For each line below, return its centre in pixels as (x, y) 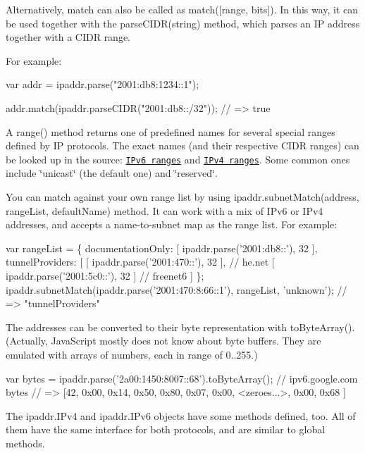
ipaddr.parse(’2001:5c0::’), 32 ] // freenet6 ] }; (105, 275)
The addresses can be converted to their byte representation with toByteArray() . (180, 327)
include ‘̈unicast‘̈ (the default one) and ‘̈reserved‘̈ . (112, 173)
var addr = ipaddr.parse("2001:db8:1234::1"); (103, 84)
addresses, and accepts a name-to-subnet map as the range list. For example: (172, 224)
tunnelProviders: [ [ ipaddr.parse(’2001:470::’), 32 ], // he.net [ (140, 262)
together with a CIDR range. (68, 37)
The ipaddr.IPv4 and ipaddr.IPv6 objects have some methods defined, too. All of (181, 415)
